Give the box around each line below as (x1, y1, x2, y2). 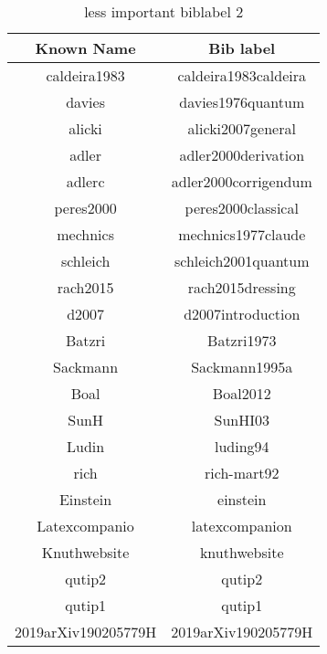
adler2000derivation (179, 144, 305, 165)
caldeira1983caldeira (177, 65, 307, 86)
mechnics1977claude (178, 224, 306, 245)
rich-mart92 (205, 462, 280, 483)
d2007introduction (184, 303, 301, 324)
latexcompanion (191, 515, 292, 536)
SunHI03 (214, 409, 269, 430)
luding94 (214, 436, 269, 457)
